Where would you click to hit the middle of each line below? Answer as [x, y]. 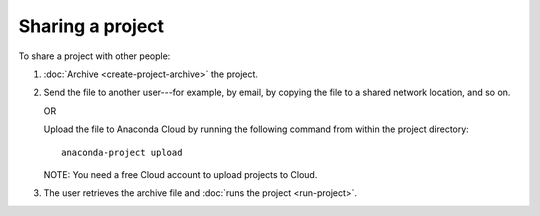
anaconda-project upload [122, 152]
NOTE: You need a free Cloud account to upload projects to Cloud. [180, 174]
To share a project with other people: [94, 56]
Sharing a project [91, 26]
